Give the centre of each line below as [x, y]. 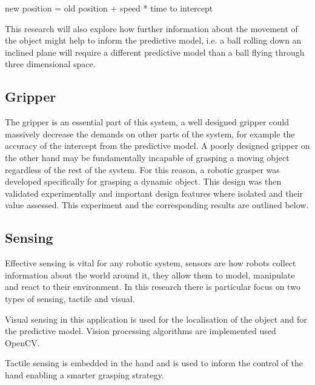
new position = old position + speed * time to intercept [109, 8]
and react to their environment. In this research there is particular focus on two [153, 287]
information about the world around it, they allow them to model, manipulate [150, 275]
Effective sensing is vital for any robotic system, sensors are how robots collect [151, 263]
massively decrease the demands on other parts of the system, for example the [150, 133]
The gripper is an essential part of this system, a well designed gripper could [147, 122]
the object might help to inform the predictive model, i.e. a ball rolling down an [153, 40]
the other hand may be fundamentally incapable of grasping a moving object [147, 157]
